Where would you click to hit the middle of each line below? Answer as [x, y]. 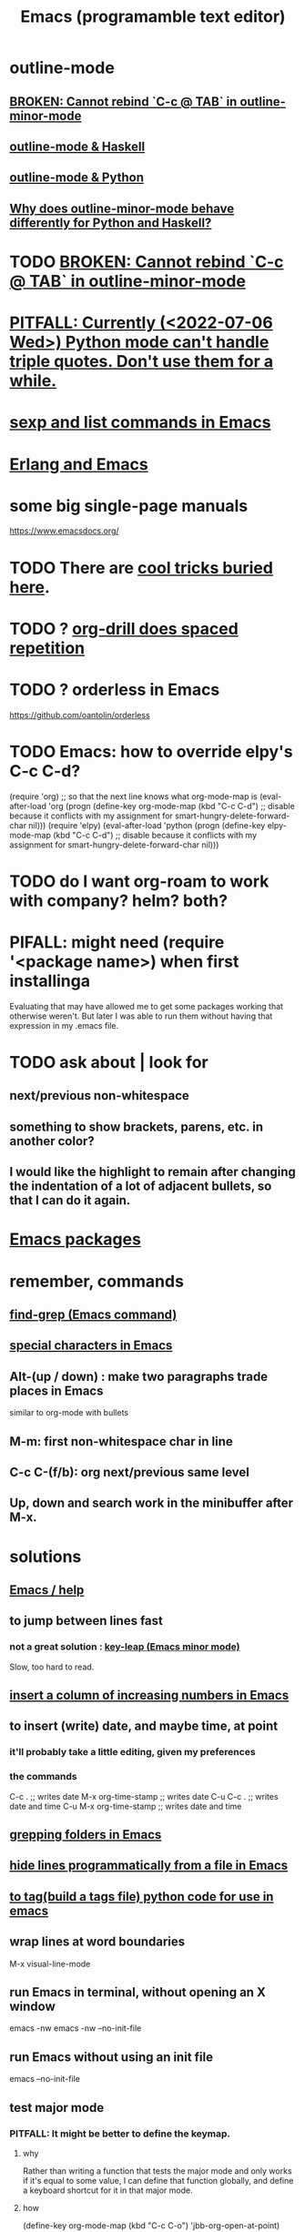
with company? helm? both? [119, 901]
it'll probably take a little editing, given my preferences [133, 1752]
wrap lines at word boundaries [97, 1942]
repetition [47, 648]
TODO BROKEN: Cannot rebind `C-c [147, 262]
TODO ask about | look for [109, 1062]
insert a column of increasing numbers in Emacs [149, 1695]
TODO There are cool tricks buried [141, 568]
